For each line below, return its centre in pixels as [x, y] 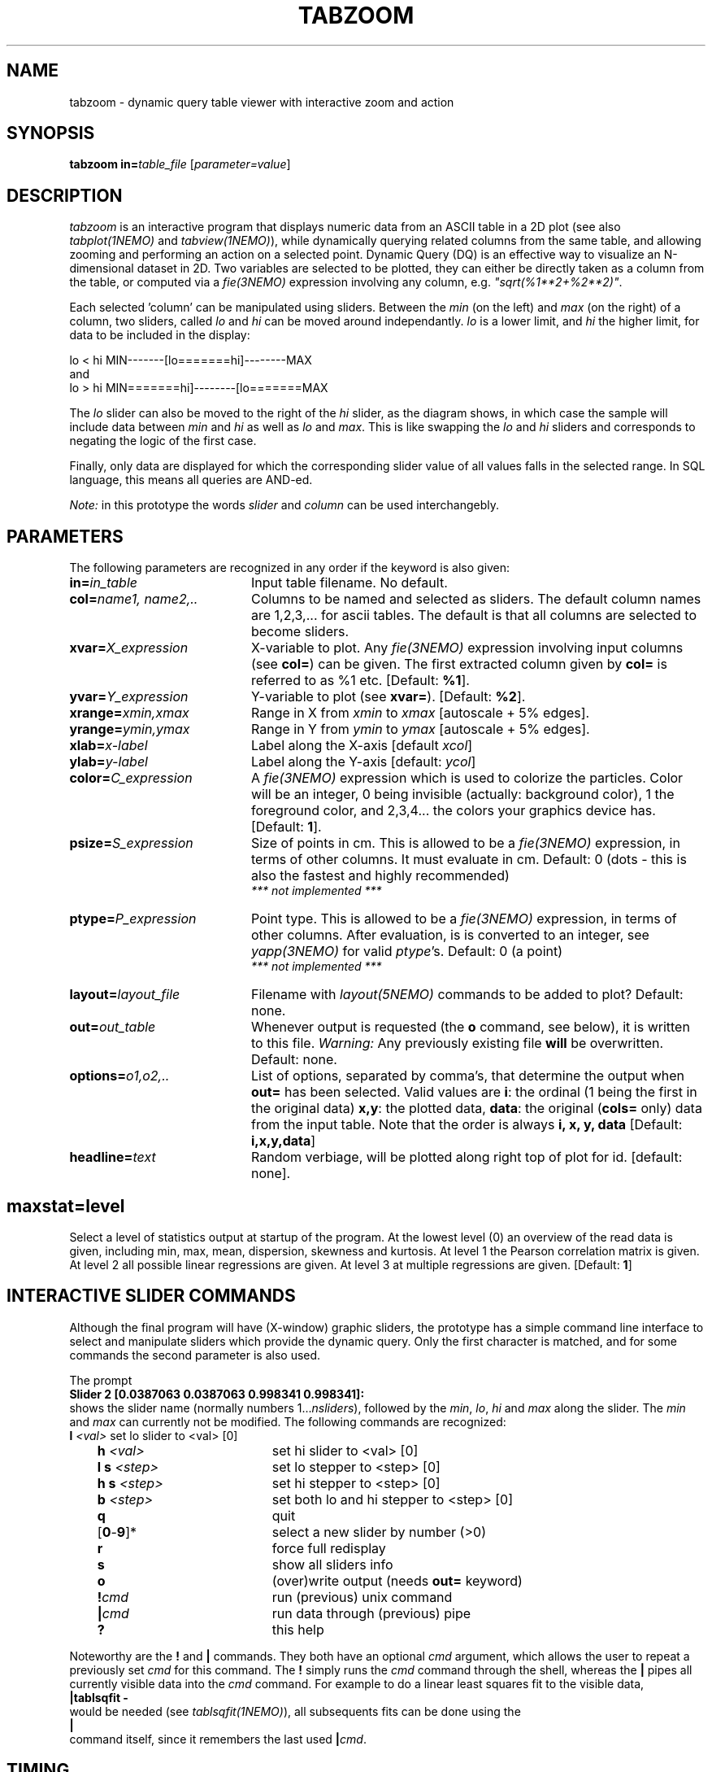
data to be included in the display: [160, 335]
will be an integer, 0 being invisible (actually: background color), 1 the [462, 794]
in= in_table [103, 583]
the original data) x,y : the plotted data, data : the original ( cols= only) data [476, 1109]
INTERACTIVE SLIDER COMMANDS [151, 1296]
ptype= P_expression [133, 919]
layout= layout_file [125, 995]
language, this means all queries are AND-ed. [191, 480]
